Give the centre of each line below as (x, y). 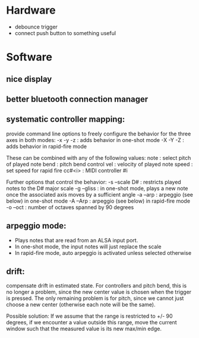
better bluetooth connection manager (77, 99)
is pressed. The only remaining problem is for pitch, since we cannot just (95, 298)
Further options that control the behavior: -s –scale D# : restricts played (94, 182)
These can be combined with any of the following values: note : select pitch (99, 157)
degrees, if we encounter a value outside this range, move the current (91, 323)
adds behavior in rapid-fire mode (47, 146)
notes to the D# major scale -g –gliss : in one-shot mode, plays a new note (97, 188)
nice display (29, 79)
